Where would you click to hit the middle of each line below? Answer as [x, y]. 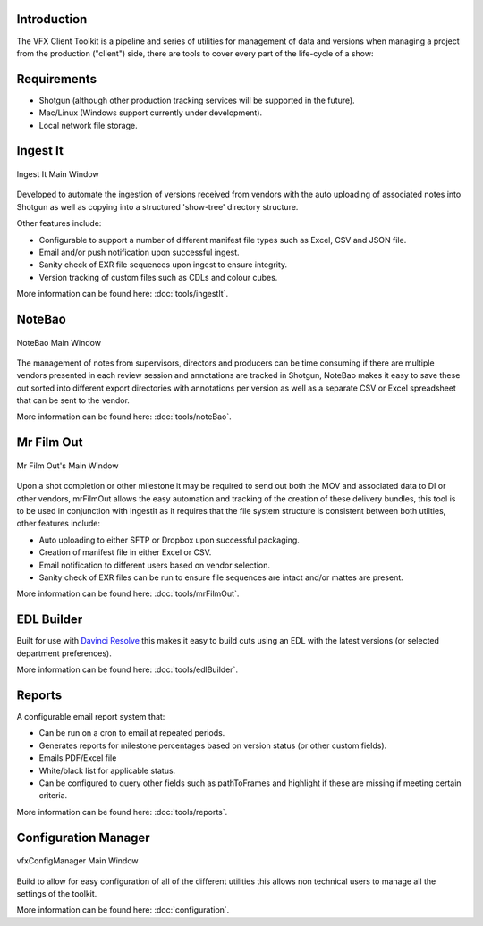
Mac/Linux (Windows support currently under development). [151, 113]
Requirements [57, 79]
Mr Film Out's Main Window [68, 466]
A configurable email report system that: [91, 716]
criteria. [53, 796]
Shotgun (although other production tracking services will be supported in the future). [197, 100]
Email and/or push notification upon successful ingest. [140, 252]
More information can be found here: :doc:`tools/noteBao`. [124, 417]
